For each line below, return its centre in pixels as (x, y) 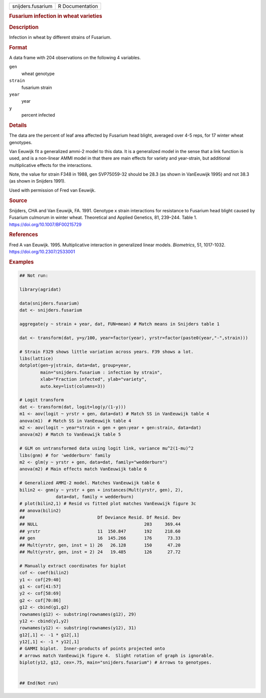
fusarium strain (37, 87)
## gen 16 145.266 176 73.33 (100, 538)
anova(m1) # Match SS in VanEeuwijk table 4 (75, 421)
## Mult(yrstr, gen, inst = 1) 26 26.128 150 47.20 (100, 545)
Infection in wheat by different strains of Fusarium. (60, 37)
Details (18, 125)
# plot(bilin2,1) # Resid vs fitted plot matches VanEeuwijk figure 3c (108, 504)
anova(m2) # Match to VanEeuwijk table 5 (70, 435)
